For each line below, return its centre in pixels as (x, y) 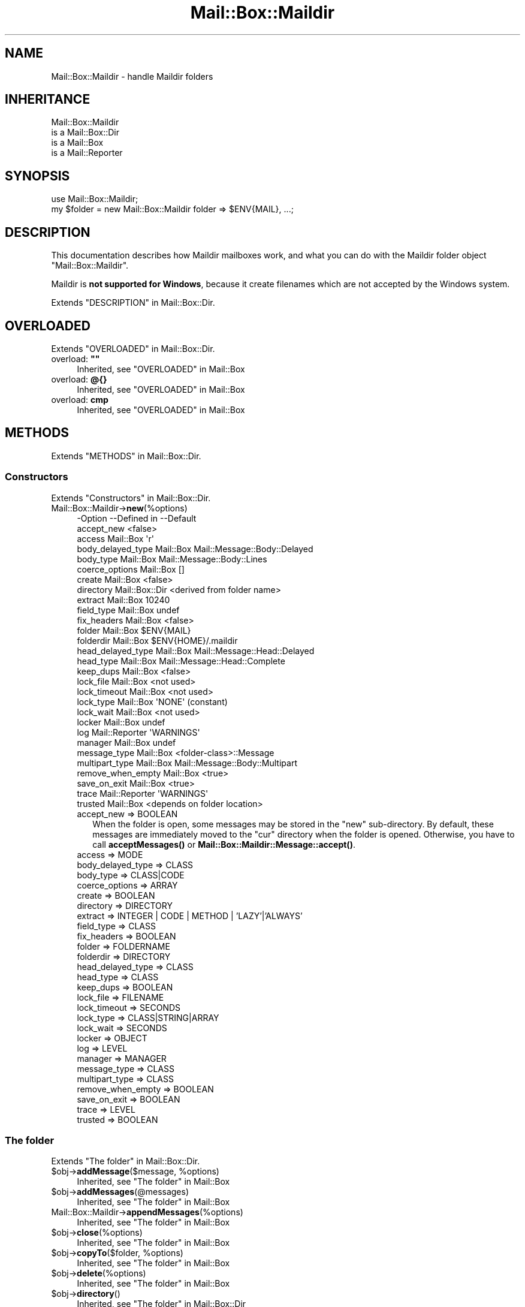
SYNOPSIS (37, 176)
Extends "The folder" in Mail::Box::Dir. (126, 1161)
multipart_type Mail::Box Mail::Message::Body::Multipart (187, 763)
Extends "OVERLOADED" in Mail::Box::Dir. (133, 348)
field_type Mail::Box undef (128, 610)
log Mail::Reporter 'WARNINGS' (138, 732)
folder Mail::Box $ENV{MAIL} (134, 630)
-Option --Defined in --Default (137, 518)
